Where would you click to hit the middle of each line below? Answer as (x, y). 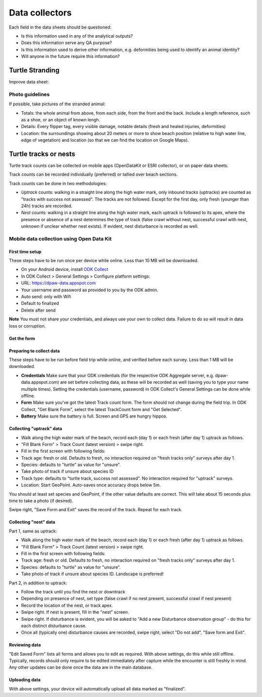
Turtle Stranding (34, 70)
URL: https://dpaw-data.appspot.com (58, 283)
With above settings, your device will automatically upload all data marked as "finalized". (98, 689)
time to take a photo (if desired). (41, 501)
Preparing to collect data (34, 351)
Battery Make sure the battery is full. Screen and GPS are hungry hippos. (94, 416)
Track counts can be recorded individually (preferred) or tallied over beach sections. (93, 174)
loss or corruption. (27, 326)
